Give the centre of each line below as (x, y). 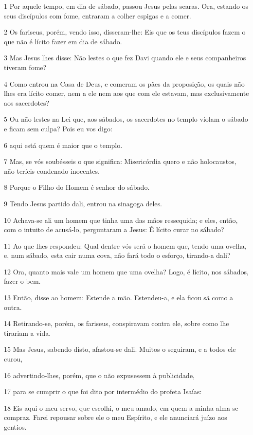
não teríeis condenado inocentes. (52, 171)
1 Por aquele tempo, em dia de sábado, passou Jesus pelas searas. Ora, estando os (126, 6)
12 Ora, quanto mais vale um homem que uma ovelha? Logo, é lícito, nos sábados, (126, 271)
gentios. (15, 427)
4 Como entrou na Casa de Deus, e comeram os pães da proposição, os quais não (124, 83)
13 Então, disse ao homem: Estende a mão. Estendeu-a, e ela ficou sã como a (119, 298)
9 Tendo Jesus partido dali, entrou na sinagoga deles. (83, 203)
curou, (13, 359)
